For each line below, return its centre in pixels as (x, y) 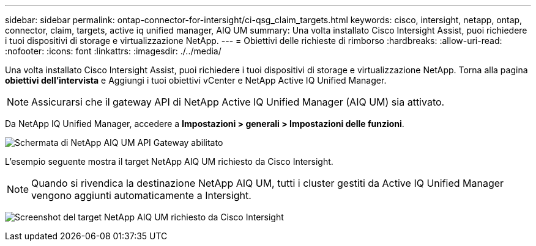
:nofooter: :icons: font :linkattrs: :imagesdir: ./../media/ (113, 51)
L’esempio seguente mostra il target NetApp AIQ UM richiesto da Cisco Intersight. (169, 161)
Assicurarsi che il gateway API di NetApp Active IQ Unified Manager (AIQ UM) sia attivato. (238, 102)
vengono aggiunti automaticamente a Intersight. (141, 195)
